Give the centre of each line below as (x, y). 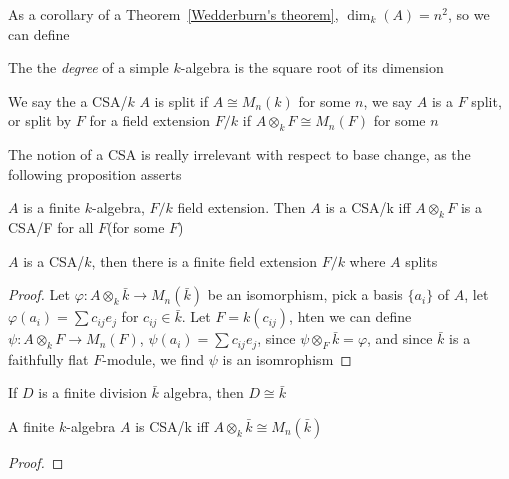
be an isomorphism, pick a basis (305, 294)
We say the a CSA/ (68, 100)
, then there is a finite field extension (204, 260)
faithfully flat (48, 358)
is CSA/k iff (172, 425)
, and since (400, 338)
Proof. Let (39, 294)
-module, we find (153, 358)
